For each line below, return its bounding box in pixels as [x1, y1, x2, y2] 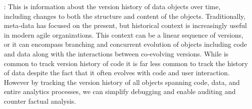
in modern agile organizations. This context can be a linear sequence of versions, [4, 29, 243, 40]
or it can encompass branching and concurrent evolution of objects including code [4, 39, 247, 49]
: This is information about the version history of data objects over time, [4, 1, 220, 11]
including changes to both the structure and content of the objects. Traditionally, [4, 11, 246, 21]
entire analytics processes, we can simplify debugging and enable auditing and [4, 86, 236, 96]
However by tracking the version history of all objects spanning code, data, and [4, 77, 240, 87]
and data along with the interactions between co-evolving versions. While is [4, 48, 229, 58]
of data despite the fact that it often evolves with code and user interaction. [4, 68, 230, 78]
